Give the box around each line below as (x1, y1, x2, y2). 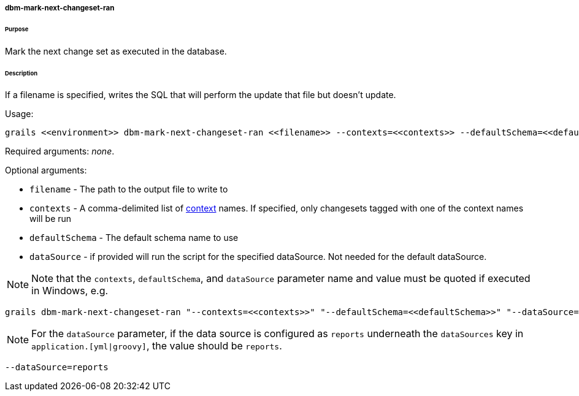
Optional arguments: (5, 165, 87, 176)
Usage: (5, 109, 34, 120)
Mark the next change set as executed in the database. (5, 45, 227, 56)
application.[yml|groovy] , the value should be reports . (31, 340, 282, 352)
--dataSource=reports (5, 362, 109, 373)
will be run (29, 213, 72, 224)
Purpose (5, 25, 29, 32)
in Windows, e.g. (31, 284, 109, 297)
